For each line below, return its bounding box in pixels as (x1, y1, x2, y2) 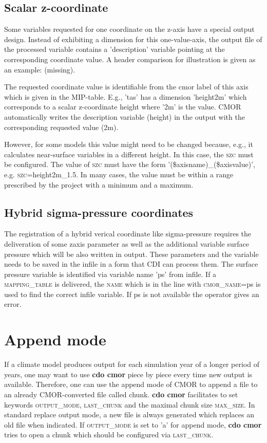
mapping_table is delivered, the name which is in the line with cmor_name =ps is (4, 279, 261, 289)
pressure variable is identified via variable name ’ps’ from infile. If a (4, 268, 217, 279)
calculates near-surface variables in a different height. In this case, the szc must (4, 149, 254, 159)
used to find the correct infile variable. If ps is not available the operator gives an (4, 288, 259, 299)
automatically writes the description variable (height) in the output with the (4, 111, 245, 122)
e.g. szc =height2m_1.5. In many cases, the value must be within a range (4, 169, 234, 179)
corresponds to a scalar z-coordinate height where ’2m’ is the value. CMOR (4, 101, 241, 112)
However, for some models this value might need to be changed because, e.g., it (4, 139, 253, 150)
